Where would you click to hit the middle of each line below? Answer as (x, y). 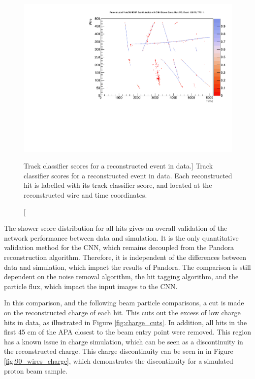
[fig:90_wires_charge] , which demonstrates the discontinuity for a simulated (119, 360)
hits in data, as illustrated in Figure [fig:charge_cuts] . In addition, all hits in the (126, 322)
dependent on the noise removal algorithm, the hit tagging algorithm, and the (121, 276)
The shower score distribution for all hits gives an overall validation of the (116, 228)
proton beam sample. (36, 370)
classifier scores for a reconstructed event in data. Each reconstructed (128, 175)
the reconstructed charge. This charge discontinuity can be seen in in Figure (119, 351)
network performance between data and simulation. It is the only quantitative (121, 237)
